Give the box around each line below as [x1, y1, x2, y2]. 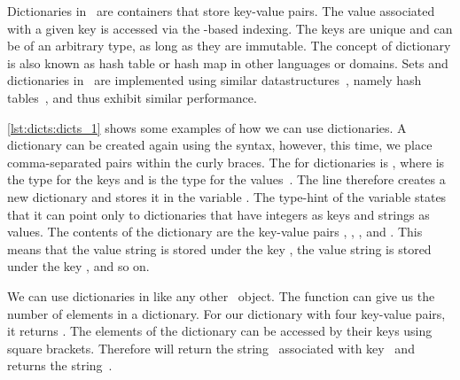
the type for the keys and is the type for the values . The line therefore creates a [7, 170, 446, 189]
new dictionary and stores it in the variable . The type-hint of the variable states [7, 187, 447, 206]
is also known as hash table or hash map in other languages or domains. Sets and [7, 53, 448, 72]
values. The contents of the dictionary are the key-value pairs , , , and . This [7, 222, 423, 241]
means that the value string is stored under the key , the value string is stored [7, 239, 432, 258]
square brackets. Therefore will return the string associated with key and [7, 338, 415, 357]
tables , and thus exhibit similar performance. [7, 88, 257, 106]
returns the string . [7, 356, 113, 375]
